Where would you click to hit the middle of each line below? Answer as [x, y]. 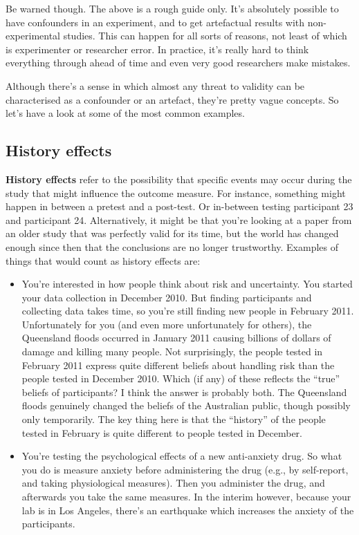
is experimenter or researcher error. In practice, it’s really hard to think [157, 49]
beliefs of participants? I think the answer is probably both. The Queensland [184, 392]
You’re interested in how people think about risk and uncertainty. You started [187, 284]
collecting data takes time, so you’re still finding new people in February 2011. [188, 311]
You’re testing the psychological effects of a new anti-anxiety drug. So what [182, 456]
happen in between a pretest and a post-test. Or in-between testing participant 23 [179, 206]
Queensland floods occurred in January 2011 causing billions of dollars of [176, 338]
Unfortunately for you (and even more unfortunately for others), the [167, 324]
